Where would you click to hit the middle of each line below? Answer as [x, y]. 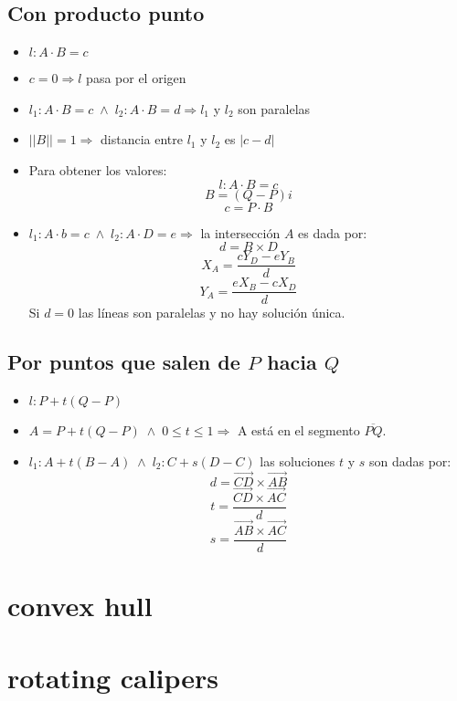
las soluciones [298, 460]
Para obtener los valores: [98, 169]
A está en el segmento [298, 430]
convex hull [80, 606]
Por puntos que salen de [124, 362]
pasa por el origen [136, 78]
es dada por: [333, 232]
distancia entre [142, 139]
